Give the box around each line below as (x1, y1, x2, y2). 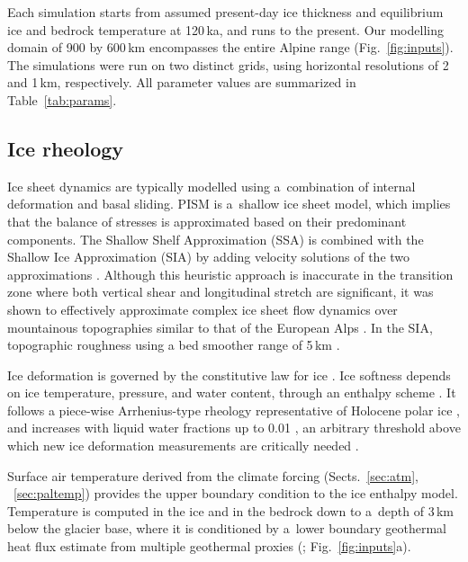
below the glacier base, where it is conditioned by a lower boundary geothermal (7, 519, 447, 538)
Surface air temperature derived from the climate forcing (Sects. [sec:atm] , (7, 466, 418, 485)
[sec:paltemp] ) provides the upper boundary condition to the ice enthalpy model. (13, 484, 458, 503)
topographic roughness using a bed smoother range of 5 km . (7, 335, 340, 354)
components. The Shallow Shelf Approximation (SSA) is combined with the (7, 229, 424, 248)
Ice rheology (7, 134, 124, 162)
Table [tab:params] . (7, 90, 117, 109)
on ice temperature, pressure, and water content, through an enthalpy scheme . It (7, 383, 456, 402)
